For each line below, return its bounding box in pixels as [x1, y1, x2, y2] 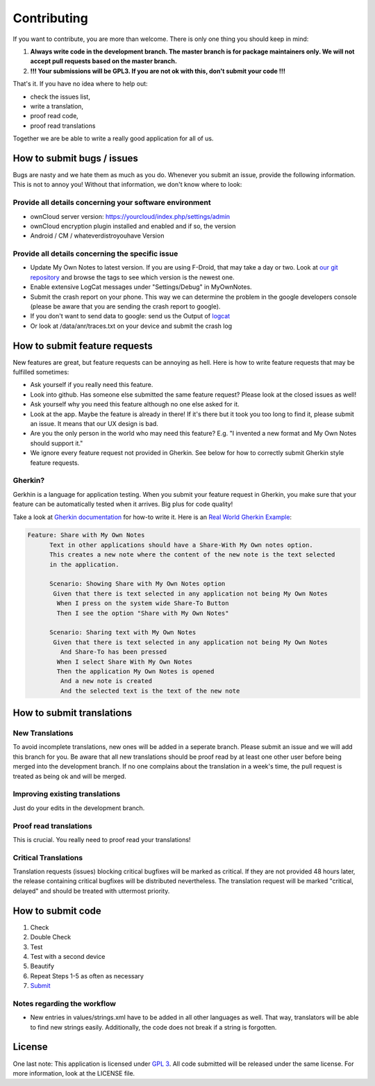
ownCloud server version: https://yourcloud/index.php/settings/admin [30, 212, 231, 220]
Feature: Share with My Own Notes [27, 532, 145, 539]
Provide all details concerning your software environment [12, 198, 211, 208]
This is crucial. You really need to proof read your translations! [12, 835, 191, 844]
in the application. [49, 560, 119, 568]
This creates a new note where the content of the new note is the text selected [49, 551, 335, 559]
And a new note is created [60, 677, 153, 685]
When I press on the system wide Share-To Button [56, 600, 229, 607]
